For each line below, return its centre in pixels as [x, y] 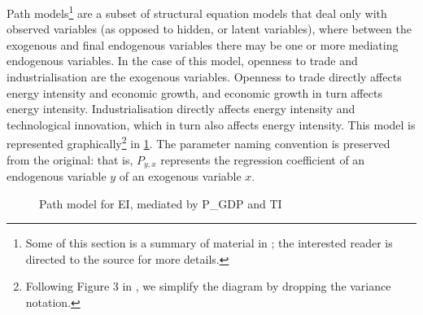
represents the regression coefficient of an [263, 159]
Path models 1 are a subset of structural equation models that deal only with [197, 12]
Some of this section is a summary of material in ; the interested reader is [209, 243]
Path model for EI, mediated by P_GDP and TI [161, 203]
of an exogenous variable [180, 176]
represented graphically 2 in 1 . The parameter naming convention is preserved [198, 142]
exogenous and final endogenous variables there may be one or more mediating [203, 44]
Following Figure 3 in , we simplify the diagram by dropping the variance [208, 286]
